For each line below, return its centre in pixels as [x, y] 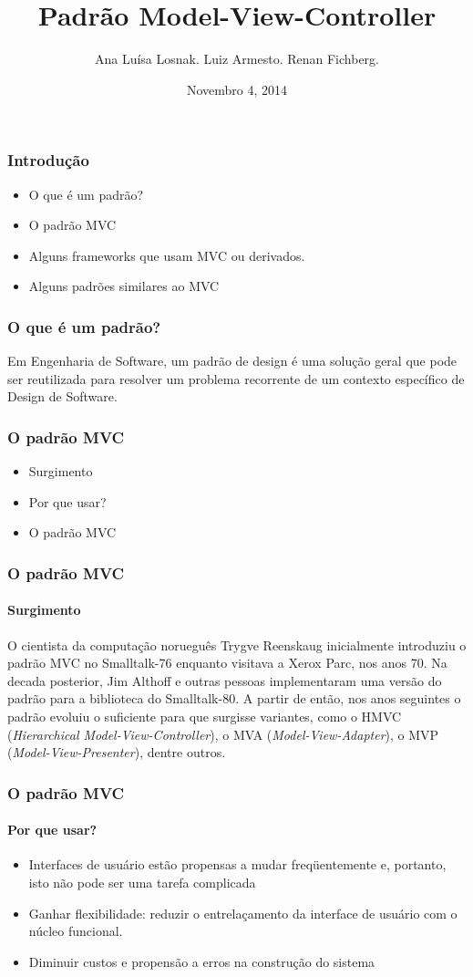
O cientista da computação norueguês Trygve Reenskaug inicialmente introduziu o [237, 644]
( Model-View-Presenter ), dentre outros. [117, 752]
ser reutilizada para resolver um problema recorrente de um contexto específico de [236, 378]
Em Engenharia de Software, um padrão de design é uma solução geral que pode [232, 361]
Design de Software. [62, 396]
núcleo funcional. [76, 931]
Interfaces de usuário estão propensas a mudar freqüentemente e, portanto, [237, 864]
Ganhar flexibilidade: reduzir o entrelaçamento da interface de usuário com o [243, 913]
